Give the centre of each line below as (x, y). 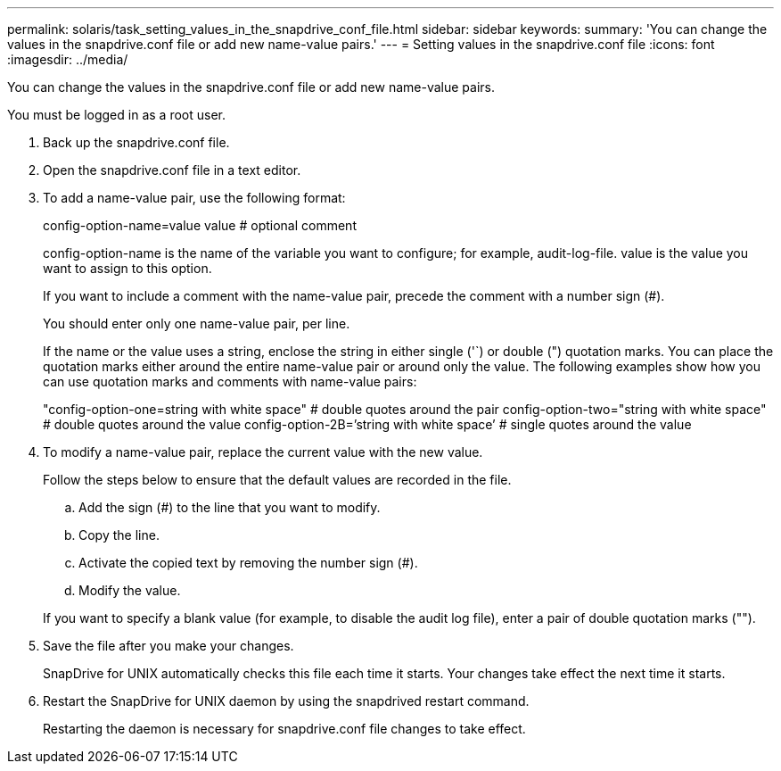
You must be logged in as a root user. (116, 115)
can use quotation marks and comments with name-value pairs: (230, 381)
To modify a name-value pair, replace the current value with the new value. (263, 452)
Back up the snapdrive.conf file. (136, 142)
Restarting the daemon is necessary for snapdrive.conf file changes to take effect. (284, 729)
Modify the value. (130, 590)
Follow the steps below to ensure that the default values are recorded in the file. (277, 480)
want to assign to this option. (127, 268)
